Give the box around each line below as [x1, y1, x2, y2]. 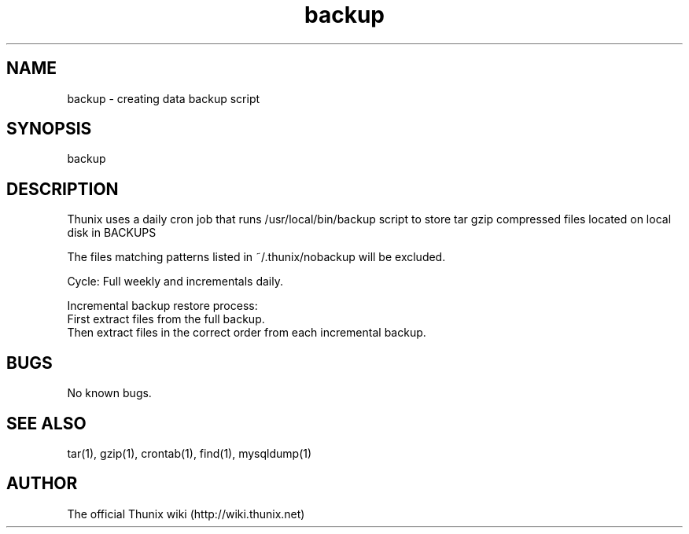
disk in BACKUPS [67, 226, 157, 240]
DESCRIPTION [6, 179, 119, 199]
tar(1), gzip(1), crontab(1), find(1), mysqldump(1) [67, 446, 312, 460]
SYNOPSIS [6, 119, 92, 139]
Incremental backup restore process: [67, 299, 258, 313]
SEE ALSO [6, 413, 87, 433]
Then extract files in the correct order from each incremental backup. [67, 326, 426, 340]
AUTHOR [6, 473, 78, 494]
